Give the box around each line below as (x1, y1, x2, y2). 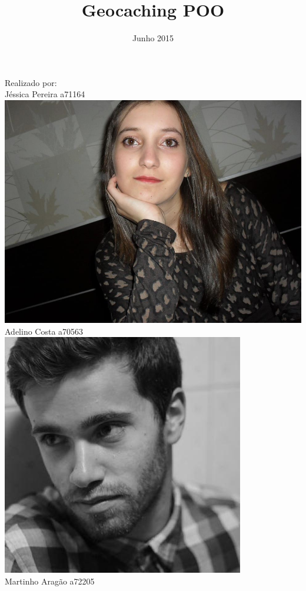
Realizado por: (5, 76, 57, 88)
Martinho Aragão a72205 (5, 575, 95, 587)
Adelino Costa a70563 (5, 325, 84, 337)
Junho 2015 (132, 32, 174, 44)
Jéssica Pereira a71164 (5, 88, 85, 100)
